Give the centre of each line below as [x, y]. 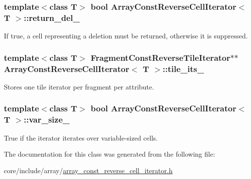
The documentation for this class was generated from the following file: [109, 154]
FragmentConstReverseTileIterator [160, 57]
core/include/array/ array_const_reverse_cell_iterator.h [88, 170]
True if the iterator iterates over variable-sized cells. [81, 137]
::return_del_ [52, 17]
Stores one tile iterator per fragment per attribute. [79, 86]
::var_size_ [47, 119]
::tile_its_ [183, 68]
